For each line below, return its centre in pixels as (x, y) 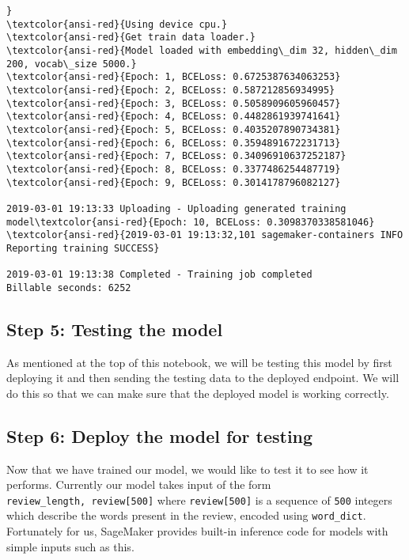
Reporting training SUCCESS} (83, 248)
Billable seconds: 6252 (69, 288)
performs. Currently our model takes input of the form (139, 484)
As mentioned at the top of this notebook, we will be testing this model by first (199, 362)
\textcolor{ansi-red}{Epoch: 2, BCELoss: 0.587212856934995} (171, 90)
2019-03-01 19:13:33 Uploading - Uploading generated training (176, 208)
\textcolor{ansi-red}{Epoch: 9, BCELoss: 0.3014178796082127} (174, 182)
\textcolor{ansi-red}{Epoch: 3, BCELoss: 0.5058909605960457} (174, 103)
